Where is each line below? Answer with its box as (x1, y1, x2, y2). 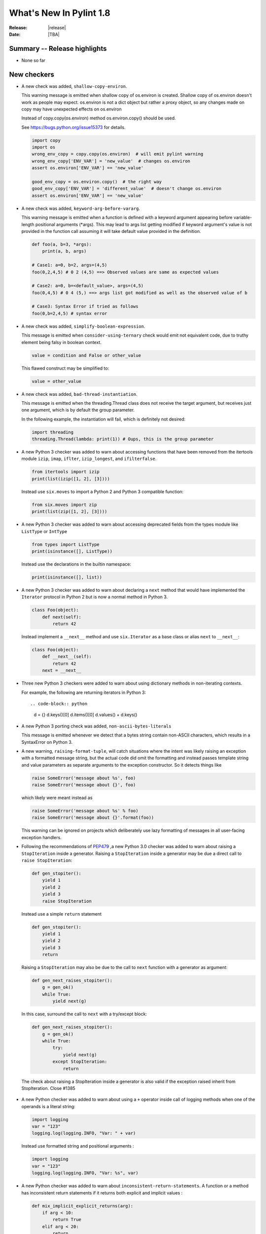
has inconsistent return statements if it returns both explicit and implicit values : (21, 1190, 183, 1195)
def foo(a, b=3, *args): (32, 241, 92, 247)
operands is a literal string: (21, 1103, 76, 1109)
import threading (32, 429, 74, 435)
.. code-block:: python (30, 701, 88, 706)
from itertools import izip (32, 469, 100, 475)
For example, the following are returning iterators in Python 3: (21, 689, 146, 695)
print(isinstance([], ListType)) (32, 548, 113, 554)
